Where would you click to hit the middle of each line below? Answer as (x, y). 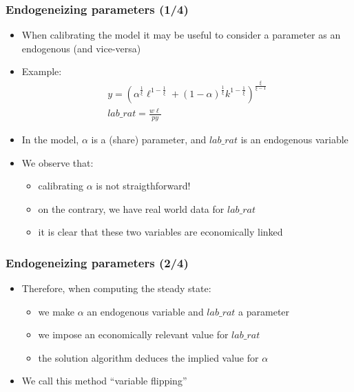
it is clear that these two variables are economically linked (160, 232)
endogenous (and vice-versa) (81, 48)
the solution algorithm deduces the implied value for (148, 357)
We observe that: (58, 162)
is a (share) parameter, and (149, 139)
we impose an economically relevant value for (133, 334)
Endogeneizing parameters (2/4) (97, 262)
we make (56, 311)
